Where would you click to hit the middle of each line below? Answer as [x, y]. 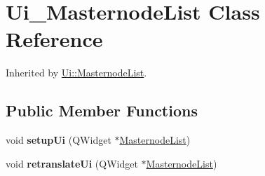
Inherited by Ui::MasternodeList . [76, 73]
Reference [54, 39]
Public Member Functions [102, 110]
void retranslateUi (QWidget [72, 163]
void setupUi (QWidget [59, 140]
